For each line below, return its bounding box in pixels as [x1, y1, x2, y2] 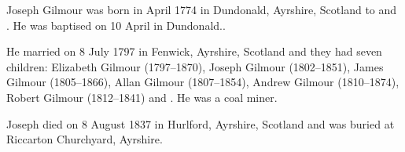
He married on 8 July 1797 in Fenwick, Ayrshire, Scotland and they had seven [6, 43, 382, 60]
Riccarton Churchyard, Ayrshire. [6, 131, 163, 147]
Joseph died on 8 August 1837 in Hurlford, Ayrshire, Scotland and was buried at [6, 115, 395, 132]
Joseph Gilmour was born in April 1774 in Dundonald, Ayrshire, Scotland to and [6, 2, 397, 17]
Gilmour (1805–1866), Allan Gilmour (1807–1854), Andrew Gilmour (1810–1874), [6, 74, 399, 90]
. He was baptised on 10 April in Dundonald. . [6, 16, 226, 33]
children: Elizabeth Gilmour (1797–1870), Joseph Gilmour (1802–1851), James [6, 58, 384, 74]
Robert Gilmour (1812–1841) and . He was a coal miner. [6, 89, 278, 105]
